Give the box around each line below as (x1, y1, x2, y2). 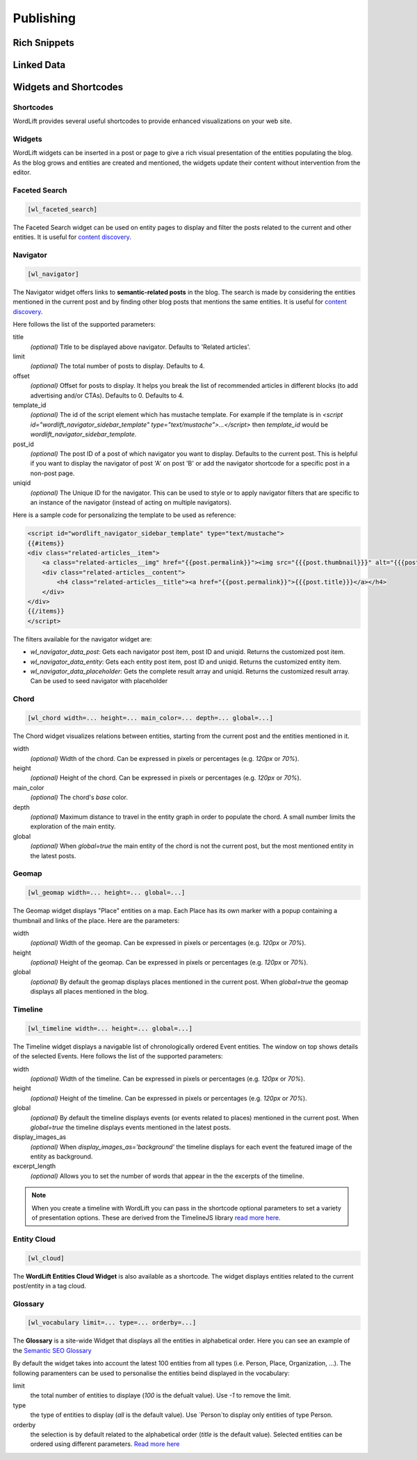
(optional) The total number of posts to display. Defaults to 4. (30, 362, 205, 370)
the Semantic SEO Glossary (13, 1346, 92, 1354)
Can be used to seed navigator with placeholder (30, 677, 168, 685)
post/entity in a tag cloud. (13, 1281, 87, 1290)
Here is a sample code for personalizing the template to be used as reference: (13, 511, 236, 519)
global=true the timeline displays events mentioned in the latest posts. (30, 1123, 231, 1131)
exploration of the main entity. (30, 822, 116, 830)
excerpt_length (13, 1162, 56, 1170)
